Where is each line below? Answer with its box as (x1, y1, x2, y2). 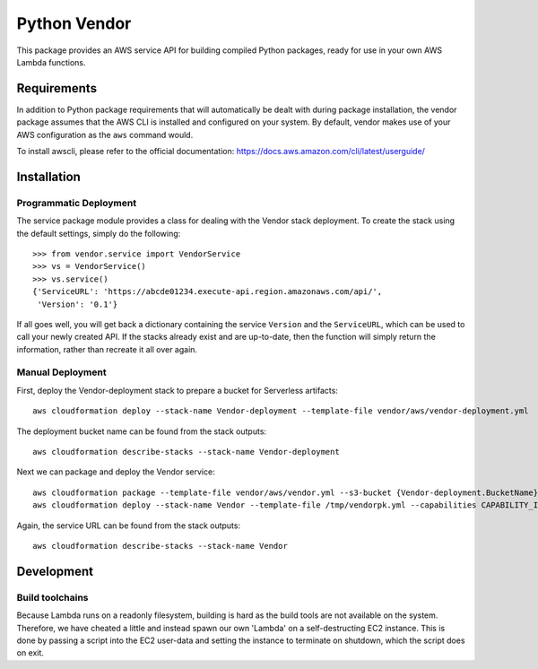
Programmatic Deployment (16, 196, 137, 209)
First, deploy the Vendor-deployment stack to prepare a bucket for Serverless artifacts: (16, 385, 338, 395)
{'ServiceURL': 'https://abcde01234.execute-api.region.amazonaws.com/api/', (32, 287, 383, 297)
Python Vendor (16, 13, 132, 33)
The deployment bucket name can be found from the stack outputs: (16, 426, 267, 437)
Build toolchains (16, 591, 89, 604)
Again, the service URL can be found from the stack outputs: (16, 520, 241, 531)
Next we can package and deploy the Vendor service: (16, 466, 215, 477)
